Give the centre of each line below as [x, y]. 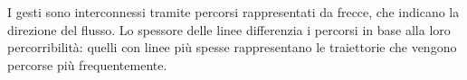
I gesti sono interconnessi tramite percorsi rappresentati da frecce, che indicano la [233, 12]
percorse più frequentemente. [87, 64]
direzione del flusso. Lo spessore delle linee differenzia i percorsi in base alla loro [229, 29]
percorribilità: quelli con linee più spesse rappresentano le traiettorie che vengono [232, 47]
